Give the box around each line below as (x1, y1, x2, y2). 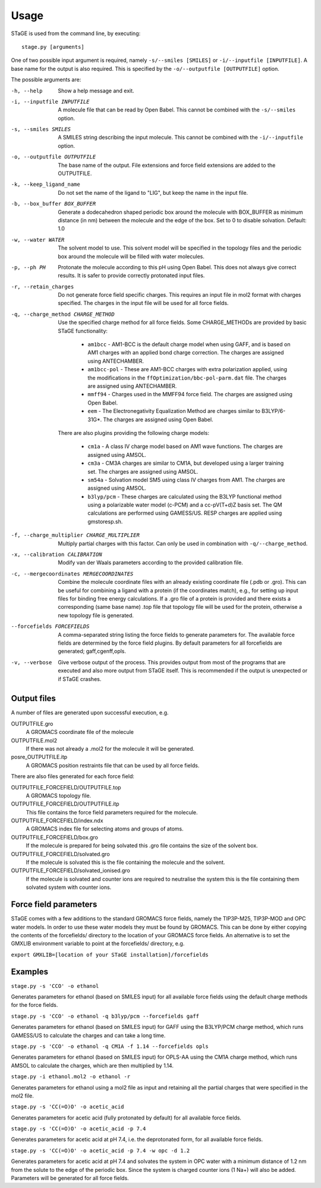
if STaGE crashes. (58, 675, 102, 682)
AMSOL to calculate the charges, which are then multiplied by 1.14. (11, 1062, 174, 1069)
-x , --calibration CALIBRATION (11, 551, 102, 558)
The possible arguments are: (11, 76, 81, 83)
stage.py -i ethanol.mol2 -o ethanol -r (11, 1073, 131, 1080)
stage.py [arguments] (21, 43, 84, 50)
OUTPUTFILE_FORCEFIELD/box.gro (11, 834, 98, 841)
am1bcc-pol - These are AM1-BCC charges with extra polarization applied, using (87, 366, 288, 373)
